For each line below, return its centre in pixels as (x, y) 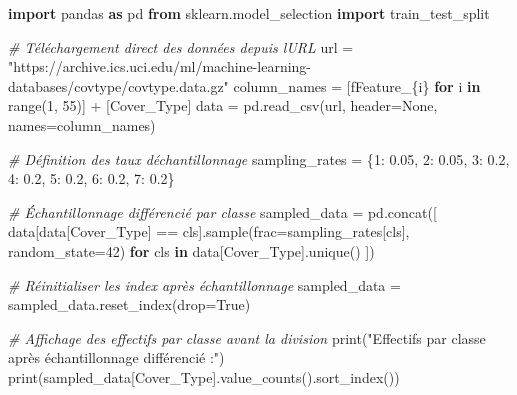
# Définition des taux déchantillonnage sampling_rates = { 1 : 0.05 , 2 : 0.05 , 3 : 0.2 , (259, 158)
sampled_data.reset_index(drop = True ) (129, 304)
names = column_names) (82, 124)
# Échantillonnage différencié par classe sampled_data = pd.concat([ (222, 211)
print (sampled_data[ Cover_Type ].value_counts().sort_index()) (204, 376)
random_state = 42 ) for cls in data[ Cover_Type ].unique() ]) (191, 250)
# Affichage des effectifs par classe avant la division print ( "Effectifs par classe (247, 337)
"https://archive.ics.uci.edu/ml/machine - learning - (160, 66)
